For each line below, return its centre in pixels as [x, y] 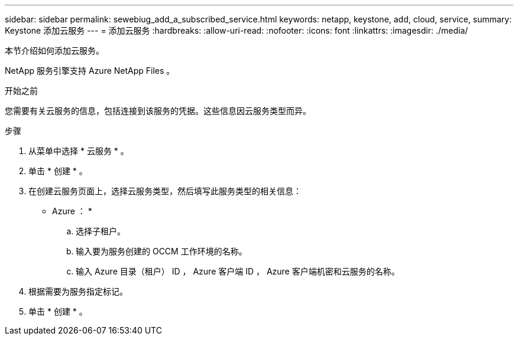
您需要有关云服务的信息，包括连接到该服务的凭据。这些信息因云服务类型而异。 [158, 111]
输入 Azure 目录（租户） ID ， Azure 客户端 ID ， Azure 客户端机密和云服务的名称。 [238, 271]
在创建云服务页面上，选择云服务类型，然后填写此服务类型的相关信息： [165, 191]
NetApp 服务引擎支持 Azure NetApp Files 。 [90, 71]
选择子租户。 [101, 231]
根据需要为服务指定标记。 [78, 291]
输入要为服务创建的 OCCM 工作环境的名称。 [161, 251]
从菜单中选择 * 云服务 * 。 [79, 151]
